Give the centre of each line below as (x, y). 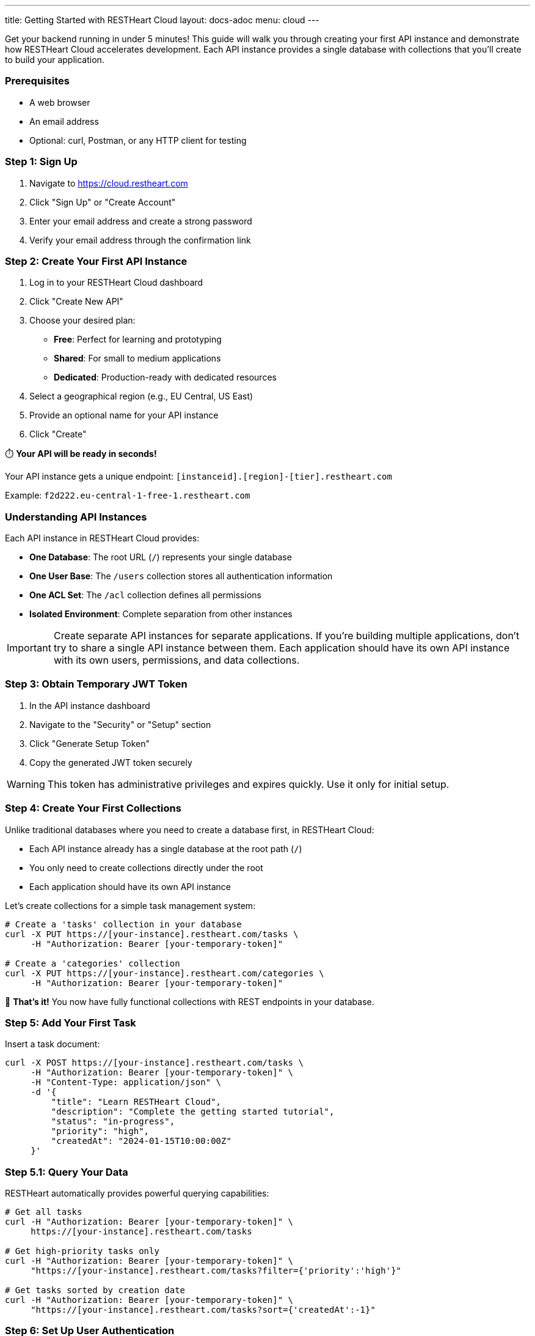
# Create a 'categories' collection (93, 963)
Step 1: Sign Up (41, 162)
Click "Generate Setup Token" (90, 743)
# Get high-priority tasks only (82, 1251)
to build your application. (55, 60)
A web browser (60, 102)
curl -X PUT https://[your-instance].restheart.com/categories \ (165, 973)
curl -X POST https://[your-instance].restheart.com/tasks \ (154, 1063)
